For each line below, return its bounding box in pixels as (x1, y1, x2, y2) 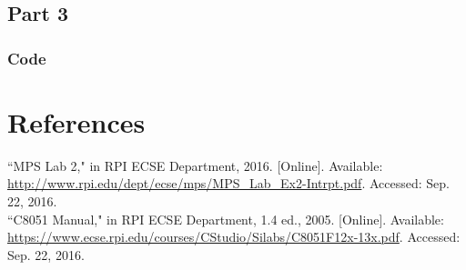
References (7, 103, 146, 140)
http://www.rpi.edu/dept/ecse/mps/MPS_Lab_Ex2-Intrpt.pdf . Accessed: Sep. (7, 174, 450, 193)
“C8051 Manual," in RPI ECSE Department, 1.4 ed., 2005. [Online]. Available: (7, 209, 444, 228)
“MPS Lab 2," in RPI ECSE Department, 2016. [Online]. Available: (7, 155, 383, 175)
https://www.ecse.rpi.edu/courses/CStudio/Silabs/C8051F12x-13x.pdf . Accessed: (7, 227, 461, 246)
